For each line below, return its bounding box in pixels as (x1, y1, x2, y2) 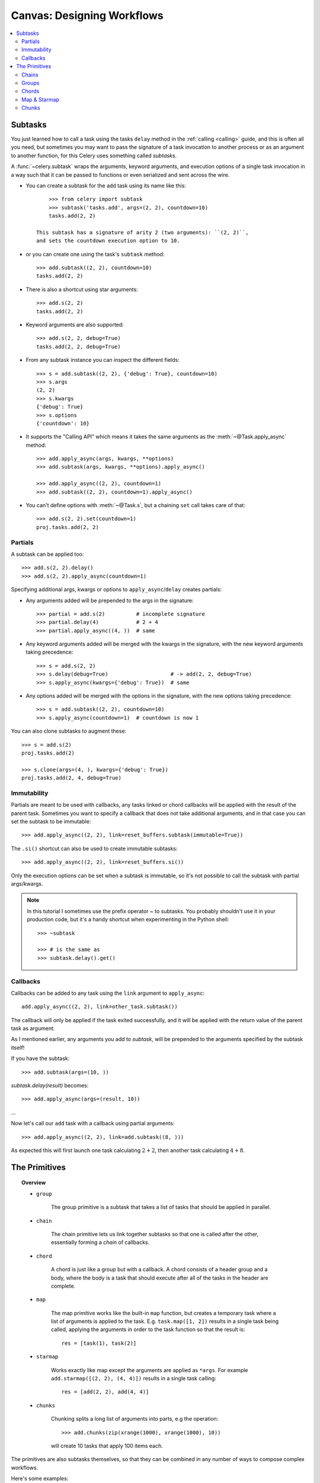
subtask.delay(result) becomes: (11, 1082, 89, 1089)
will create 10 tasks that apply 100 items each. (51, 1442, 163, 1449)
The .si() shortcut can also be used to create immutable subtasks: (11, 845, 178, 852)
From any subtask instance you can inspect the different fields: (25, 357, 180, 364)
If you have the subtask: (11, 1055, 70, 1062)
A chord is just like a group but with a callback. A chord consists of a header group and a (51, 1266, 268, 1273)
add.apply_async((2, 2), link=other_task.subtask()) (21, 1003, 178, 1010)
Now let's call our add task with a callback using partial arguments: (11, 1120, 175, 1127)
